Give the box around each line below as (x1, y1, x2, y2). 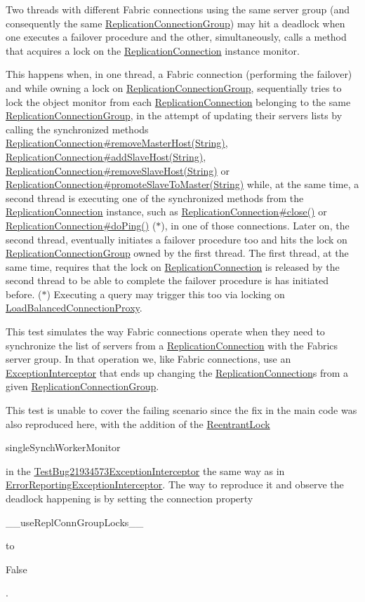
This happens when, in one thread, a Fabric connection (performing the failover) (6, 67, 352, 81)
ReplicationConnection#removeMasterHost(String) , (6, 135, 228, 150)
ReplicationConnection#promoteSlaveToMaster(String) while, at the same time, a (6, 177, 359, 192)
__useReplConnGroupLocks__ (6, 514, 144, 529)
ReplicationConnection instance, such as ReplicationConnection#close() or (6, 204, 327, 219)
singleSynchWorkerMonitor (6, 440, 121, 455)
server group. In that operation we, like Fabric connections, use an (6, 352, 291, 366)
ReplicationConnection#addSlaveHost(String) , (6, 149, 206, 163)
